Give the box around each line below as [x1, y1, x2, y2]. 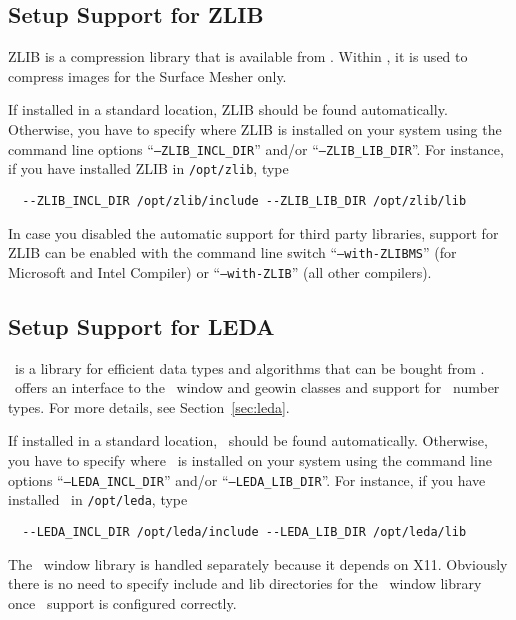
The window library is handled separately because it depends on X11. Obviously [8, 553, 508, 574]
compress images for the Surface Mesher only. [8, 65, 287, 86]
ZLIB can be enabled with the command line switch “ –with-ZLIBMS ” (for [8, 242, 457, 263]
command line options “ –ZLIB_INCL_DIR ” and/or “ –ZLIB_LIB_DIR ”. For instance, [8, 138, 504, 159]
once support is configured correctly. [8, 592, 237, 613]
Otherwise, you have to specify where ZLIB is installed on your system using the [8, 118, 502, 139]
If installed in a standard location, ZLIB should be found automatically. [8, 99, 448, 120]
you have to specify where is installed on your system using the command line [8, 450, 492, 471]
